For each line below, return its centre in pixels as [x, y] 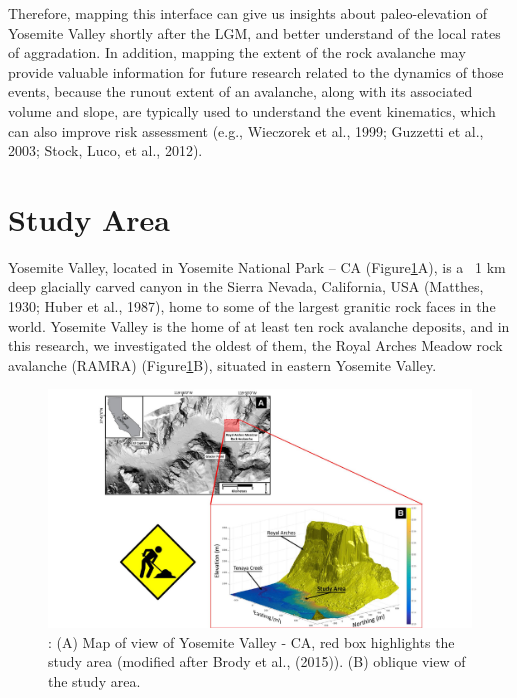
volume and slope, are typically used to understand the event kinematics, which [252, 110]
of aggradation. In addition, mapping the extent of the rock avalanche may [237, 52]
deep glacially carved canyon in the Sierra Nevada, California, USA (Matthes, [246, 286]
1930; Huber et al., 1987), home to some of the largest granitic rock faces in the [252, 306]
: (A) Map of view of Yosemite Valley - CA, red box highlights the [251, 641]
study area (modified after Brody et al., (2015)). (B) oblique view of [257, 661]
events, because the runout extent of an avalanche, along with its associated [240, 91]
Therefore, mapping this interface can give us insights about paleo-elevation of [248, 13]
